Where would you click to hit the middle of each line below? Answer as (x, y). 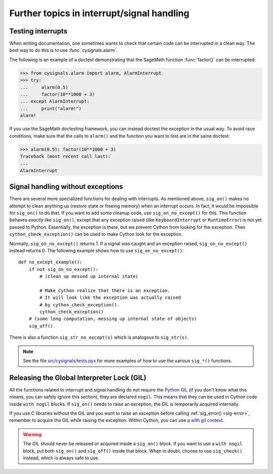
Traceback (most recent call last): (65, 156)
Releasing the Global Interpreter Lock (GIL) (78, 378)
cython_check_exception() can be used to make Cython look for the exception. (96, 234)
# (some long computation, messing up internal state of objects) (113, 319)
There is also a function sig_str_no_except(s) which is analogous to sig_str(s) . (99, 337)
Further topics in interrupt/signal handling (99, 13)
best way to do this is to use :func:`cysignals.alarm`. (63, 50)
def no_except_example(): (51, 262)
